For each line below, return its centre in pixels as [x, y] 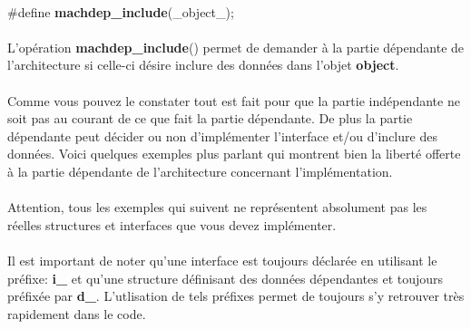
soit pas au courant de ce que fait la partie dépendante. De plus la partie [210, 118]
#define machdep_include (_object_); [121, 11]
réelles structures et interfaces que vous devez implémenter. [172, 224]
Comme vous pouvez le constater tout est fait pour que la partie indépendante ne [234, 100]
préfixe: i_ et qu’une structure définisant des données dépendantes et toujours [226, 278]
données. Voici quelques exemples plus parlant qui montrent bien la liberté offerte [234, 154]
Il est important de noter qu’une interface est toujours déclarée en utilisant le [222, 260]
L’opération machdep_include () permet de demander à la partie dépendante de [236, 47]
